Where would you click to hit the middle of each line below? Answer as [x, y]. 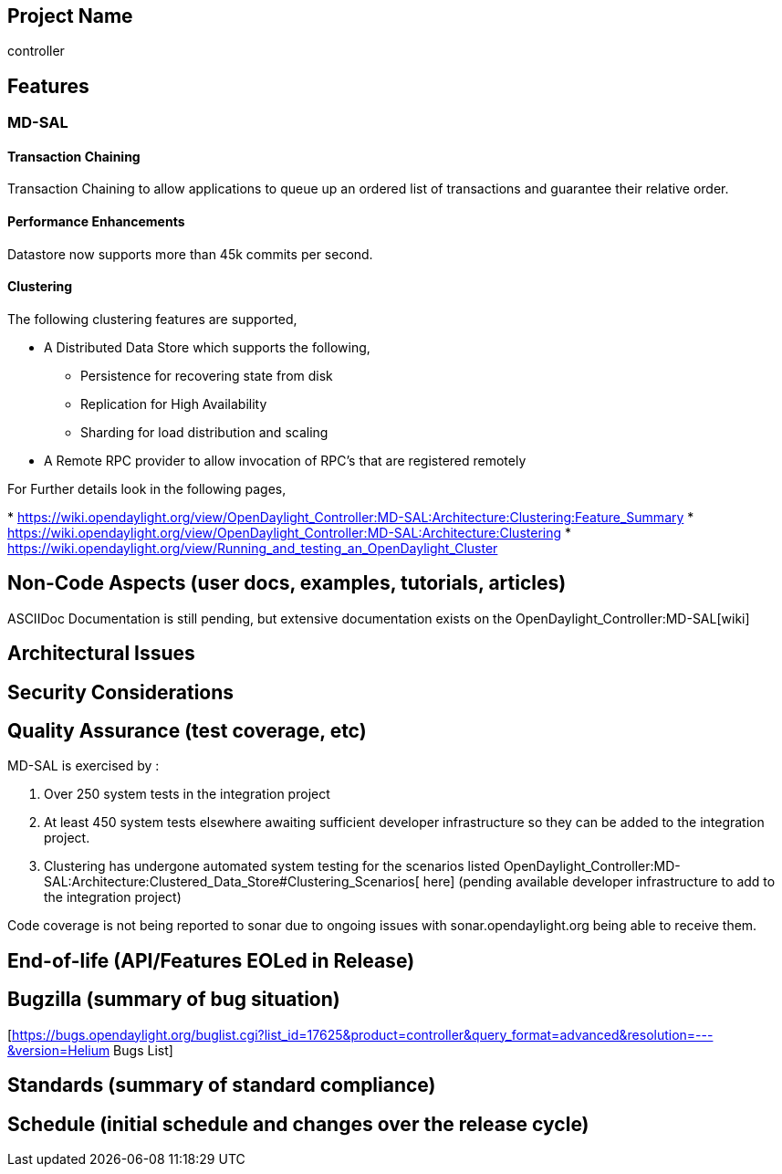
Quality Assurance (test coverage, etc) [187, 731]
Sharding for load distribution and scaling [204, 432]
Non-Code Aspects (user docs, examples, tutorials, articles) [287, 583]
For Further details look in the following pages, [147, 488]
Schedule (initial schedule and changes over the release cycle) [298, 1124]
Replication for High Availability [174, 404]
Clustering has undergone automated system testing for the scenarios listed [272, 866]
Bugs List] [143, 1050]
